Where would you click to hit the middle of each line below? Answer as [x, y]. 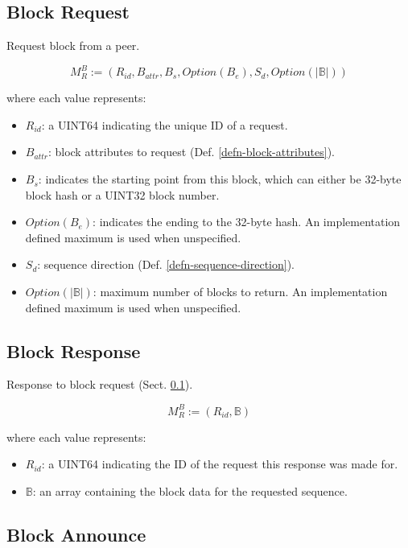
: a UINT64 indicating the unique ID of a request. [165, 124]
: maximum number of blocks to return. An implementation [240, 292]
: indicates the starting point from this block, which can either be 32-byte [220, 179]
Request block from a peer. [73, 45]
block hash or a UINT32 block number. [122, 194]
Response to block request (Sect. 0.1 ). [100, 384]
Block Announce [76, 534]
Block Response [74, 350]
